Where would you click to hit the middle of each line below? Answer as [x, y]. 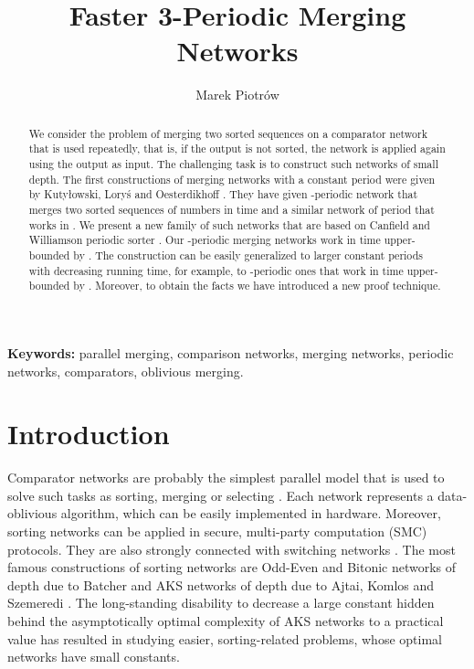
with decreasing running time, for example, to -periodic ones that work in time [216, 270]
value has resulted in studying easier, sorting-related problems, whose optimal [225, 638]
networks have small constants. [94, 657]
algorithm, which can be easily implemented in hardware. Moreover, [251, 513]
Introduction [89, 434]
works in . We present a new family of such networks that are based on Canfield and [229, 224]
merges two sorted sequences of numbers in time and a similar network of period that [232, 209]
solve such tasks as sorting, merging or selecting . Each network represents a [221, 495]
